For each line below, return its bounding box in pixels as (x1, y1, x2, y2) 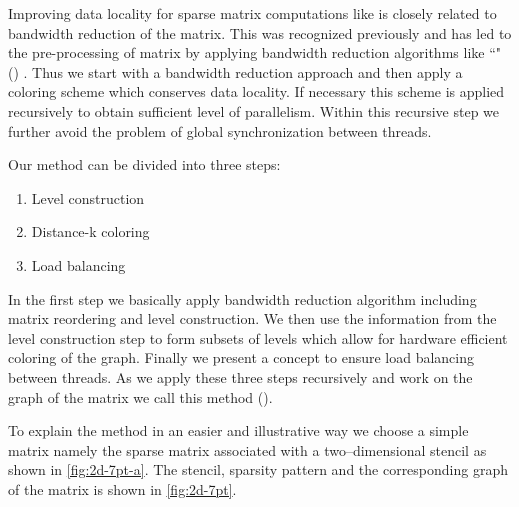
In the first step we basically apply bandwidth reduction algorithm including (8, 288, 477, 309)
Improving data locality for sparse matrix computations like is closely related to (8, 3, 497, 23)
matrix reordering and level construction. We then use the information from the (8, 308, 497, 329)
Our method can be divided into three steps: (8, 154, 281, 175)
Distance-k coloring (31, 221, 150, 242)
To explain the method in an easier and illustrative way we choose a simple (8, 420, 469, 441)
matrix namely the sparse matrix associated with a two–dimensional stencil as (8, 439, 487, 460)
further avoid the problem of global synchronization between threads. (8, 120, 432, 141)
